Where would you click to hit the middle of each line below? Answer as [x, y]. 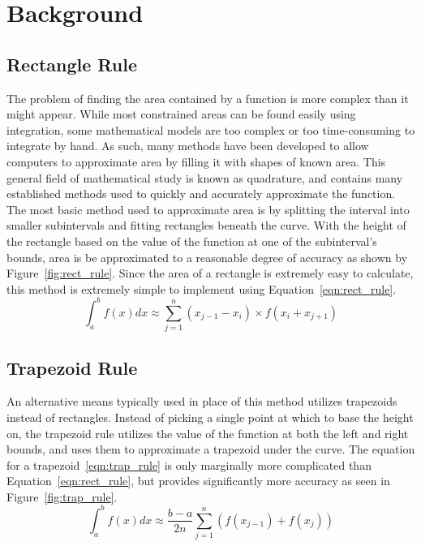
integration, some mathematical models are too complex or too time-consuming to [211, 129]
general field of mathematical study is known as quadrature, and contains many [205, 177]
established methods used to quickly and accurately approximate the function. [201, 193]
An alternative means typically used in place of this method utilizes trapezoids [202, 401]
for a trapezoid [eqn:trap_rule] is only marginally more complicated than [189, 464]
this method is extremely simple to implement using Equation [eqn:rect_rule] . [202, 288]
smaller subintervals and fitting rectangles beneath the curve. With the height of [206, 225]
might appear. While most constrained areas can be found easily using [181, 114]
